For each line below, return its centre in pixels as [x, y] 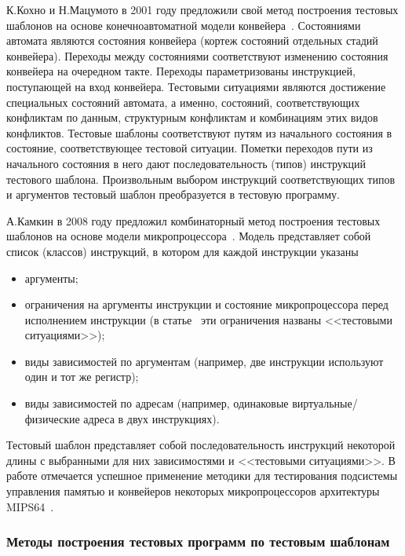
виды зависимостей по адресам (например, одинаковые [157, 403]
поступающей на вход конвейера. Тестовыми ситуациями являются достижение [196, 86]
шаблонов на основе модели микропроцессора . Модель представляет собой [189, 236]
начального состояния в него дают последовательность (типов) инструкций [186, 163]
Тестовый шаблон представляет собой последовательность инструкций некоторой [201, 445]
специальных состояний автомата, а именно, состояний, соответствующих [183, 102]
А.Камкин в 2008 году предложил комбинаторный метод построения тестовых [193, 220]
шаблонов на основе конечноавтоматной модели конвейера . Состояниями [184, 25]
